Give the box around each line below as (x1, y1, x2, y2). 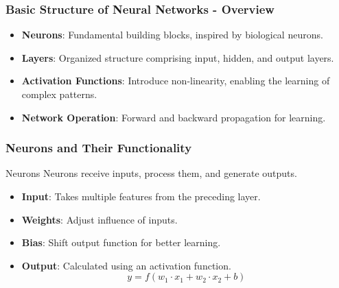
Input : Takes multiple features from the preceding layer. (21, 189, 261, 203)
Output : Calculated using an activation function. (21, 258, 231, 272)
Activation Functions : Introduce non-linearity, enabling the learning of (21, 73, 330, 88)
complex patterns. (21, 87, 97, 101)
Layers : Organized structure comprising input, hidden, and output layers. (21, 50, 334, 64)
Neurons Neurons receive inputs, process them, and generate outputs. (5, 166, 297, 180)
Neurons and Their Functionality (5, 139, 192, 156)
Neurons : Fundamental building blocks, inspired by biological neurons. (21, 27, 323, 42)
